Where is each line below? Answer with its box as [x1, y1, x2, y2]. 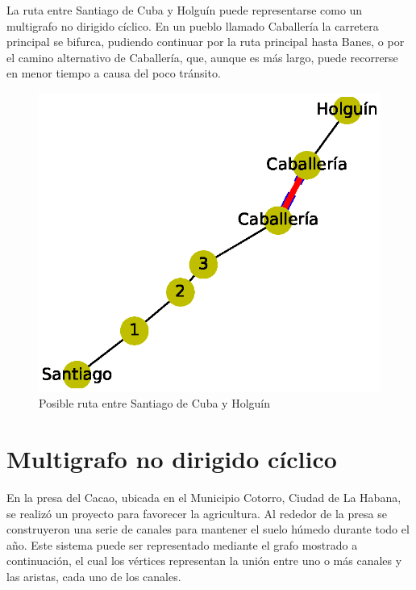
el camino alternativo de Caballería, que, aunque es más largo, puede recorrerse [6, 48, 398, 65]
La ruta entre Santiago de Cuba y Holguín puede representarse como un [6, 2, 363, 18]
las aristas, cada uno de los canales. [6, 568, 181, 585]
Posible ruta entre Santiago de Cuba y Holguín [39, 395, 270, 412]
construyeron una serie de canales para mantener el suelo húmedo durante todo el [6, 521, 410, 538]
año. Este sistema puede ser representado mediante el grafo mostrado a [6, 536, 358, 553]
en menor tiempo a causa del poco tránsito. [6, 65, 221, 82]
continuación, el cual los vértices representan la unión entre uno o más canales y [6, 552, 402, 569]
